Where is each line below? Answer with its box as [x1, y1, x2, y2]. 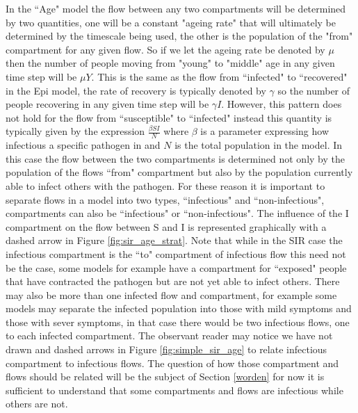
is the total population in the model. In [174, 138, 343, 152]
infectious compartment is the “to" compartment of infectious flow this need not [6, 246, 346, 261]
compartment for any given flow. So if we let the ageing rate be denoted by [6, 42, 325, 56]
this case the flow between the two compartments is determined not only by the [6, 151, 345, 165]
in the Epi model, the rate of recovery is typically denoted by [6, 83, 266, 97]
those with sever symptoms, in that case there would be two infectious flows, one [6, 314, 350, 329]
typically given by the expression [6, 124, 145, 138]
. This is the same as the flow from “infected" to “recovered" [91, 69, 348, 83]
